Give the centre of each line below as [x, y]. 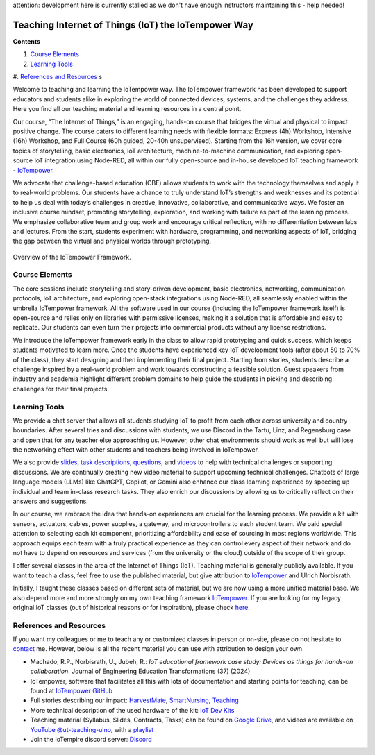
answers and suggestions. [50, 501]
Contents [27, 41]
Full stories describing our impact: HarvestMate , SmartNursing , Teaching [134, 700]
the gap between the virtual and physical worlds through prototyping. [112, 241]
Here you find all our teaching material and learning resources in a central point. [127, 109]
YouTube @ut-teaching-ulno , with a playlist [92, 729]
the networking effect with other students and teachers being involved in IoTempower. [136, 450]
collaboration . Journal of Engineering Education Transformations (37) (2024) [140, 671]
